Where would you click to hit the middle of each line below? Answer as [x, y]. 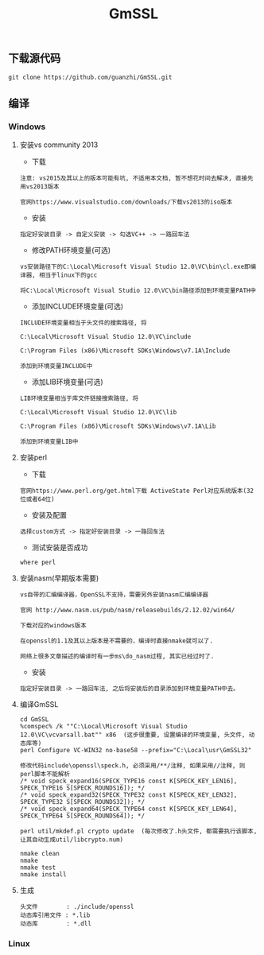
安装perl [33, 457]
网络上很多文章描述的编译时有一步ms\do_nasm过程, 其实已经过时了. [117, 657]
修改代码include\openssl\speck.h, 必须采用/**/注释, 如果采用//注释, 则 [132, 766]
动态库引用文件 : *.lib [55, 915]
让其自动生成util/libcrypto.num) [72, 840]
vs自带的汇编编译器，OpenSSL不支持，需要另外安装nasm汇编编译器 [114, 595]
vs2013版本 [43, 187]
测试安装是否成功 [60, 547]
